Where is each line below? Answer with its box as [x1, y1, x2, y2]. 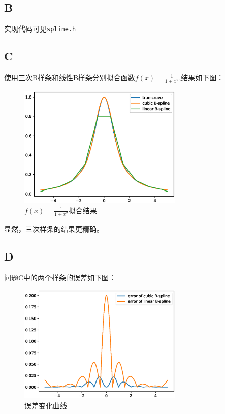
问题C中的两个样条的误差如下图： [4, 272, 116, 282]
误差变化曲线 [24, 400, 67, 410]
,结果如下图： [179, 72, 224, 83]
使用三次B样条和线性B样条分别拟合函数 [4, 72, 135, 83]
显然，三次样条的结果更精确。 [4, 223, 104, 234]
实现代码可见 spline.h [4, 23, 76, 34]
